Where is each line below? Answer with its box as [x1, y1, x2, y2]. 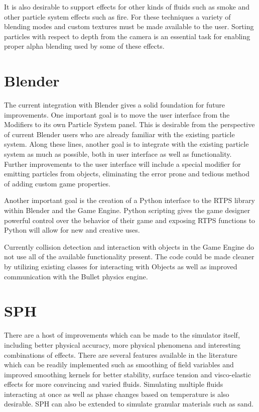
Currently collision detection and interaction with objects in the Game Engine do [4, 241, 254, 252]
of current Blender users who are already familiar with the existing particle [4, 129, 235, 139]
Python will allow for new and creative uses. [4, 225, 140, 235]
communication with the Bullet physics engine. [4, 271, 148, 281]
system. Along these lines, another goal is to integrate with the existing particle [4, 139, 249, 149]
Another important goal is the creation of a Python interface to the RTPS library [4, 195, 255, 205]
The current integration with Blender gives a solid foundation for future [4, 99, 225, 110]
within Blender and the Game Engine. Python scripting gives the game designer [4, 205, 250, 216]
